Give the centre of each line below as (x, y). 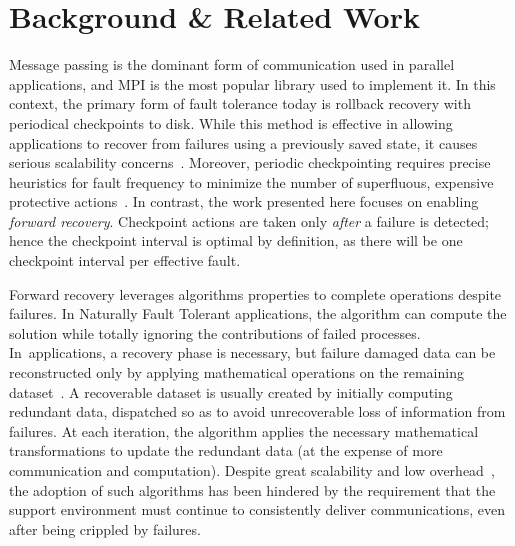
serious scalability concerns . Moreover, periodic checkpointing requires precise (250, 162)
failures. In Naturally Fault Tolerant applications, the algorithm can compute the (258, 313)
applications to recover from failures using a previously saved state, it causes (243, 142)
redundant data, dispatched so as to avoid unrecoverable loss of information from (257, 411)
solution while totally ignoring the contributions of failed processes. (215, 332)
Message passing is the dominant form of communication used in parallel (232, 64)
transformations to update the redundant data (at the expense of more (226, 450)
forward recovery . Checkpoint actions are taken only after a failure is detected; (249, 220)
